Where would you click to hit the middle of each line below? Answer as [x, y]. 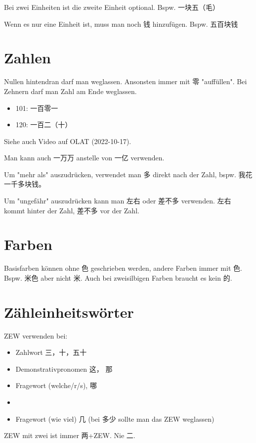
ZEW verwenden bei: [36, 335]
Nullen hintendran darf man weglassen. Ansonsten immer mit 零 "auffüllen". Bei [126, 81]
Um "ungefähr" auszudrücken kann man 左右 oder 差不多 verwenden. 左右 [118, 201]
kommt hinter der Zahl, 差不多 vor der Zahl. [72, 210]
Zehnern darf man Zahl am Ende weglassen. [70, 91]
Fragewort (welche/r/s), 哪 [56, 385]
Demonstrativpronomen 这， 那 [64, 369]
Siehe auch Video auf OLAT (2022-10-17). [68, 141]
